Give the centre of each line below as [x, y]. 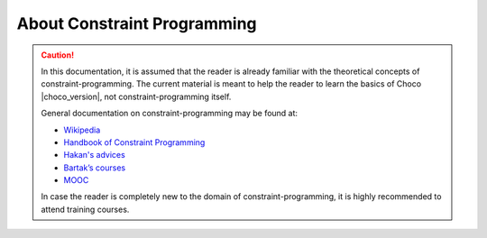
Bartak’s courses [95, 168]
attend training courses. [85, 209]
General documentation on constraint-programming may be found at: [169, 114]
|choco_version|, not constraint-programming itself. [136, 96]
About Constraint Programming [137, 23]
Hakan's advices [94, 155]
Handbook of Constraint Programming [134, 142]
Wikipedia [82, 130]
